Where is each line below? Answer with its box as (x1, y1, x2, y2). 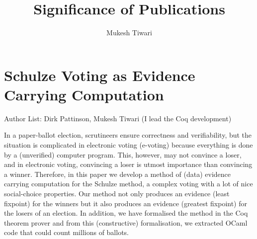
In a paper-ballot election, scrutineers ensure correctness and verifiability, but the (4, 130, 252, 140)
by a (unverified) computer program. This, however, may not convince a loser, (4, 149, 242, 159)
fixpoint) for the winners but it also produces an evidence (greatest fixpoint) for (4, 198, 247, 208)
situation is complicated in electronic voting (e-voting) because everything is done (4, 140, 253, 150)
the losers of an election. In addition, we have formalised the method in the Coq (4, 208, 248, 218)
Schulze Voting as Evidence (4, 65, 195, 85)
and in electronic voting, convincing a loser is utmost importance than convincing (4, 159, 253, 169)
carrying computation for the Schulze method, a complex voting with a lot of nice (4, 178, 253, 189)
